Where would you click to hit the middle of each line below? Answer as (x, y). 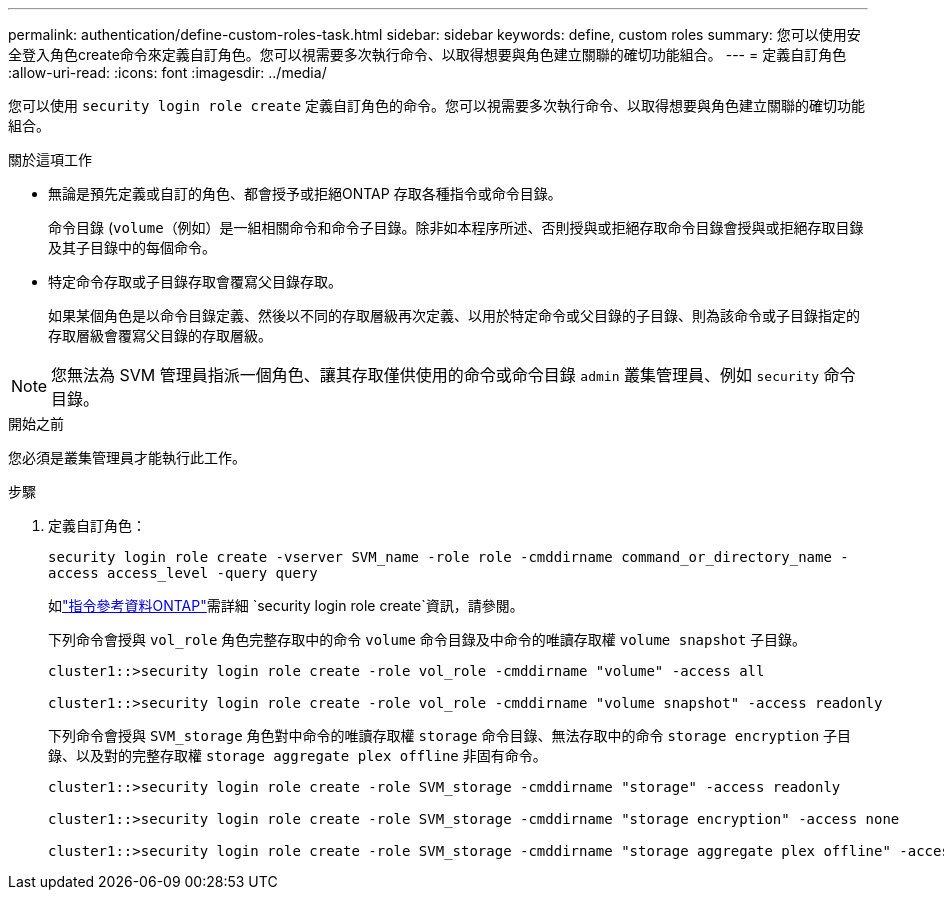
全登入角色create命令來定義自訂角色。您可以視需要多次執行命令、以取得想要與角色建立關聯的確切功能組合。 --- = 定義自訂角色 (427, 54)
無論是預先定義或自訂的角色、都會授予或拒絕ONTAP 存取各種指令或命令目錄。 (305, 193)
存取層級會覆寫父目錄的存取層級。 (160, 335)
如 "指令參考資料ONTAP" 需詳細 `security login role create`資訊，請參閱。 (286, 605)
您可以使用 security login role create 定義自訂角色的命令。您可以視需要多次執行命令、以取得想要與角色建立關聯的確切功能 (437, 105)
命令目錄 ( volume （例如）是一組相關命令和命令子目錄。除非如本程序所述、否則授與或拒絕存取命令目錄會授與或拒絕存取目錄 (456, 227)
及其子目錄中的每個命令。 (132, 247)
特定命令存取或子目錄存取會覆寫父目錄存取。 (195, 281)
